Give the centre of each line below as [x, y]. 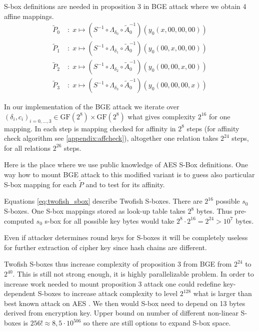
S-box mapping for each [40, 184]
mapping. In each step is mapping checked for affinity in [90, 128]
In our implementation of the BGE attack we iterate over [92, 107]
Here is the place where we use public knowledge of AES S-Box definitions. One [126, 165]
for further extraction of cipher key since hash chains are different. [105, 247]
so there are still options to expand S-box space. [157, 323]
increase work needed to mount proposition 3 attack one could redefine [112, 283]
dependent [20, 293]
